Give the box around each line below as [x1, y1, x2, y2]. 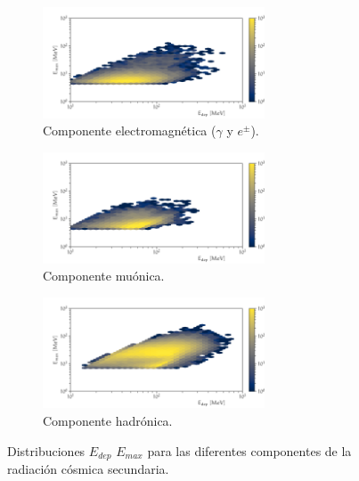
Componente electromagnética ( [43, 121, 216, 140]
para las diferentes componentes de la [147, 441, 352, 460]
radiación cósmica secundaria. [7, 460, 169, 478]
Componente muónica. [43, 266, 165, 285]
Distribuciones [7, 441, 86, 460]
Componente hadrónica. [43, 412, 173, 430]
